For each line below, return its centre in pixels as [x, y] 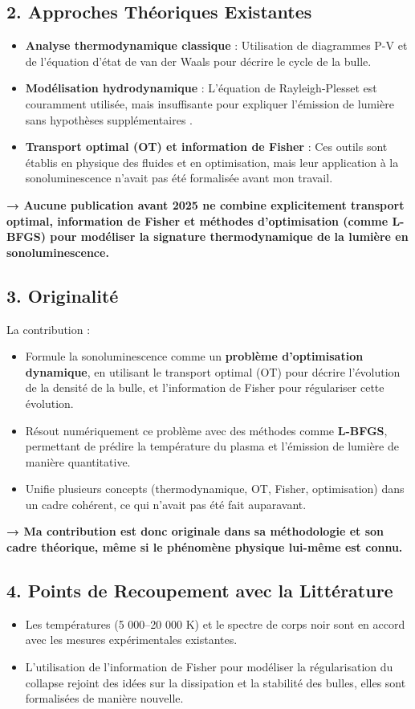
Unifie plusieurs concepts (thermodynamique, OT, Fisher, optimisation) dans [215, 489]
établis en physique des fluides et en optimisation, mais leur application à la [212, 162]
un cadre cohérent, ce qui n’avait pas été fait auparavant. [166, 504]
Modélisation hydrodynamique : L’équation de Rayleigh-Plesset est [201, 88]
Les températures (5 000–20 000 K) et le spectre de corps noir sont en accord [215, 623]
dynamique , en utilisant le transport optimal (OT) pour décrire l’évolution [213, 371]
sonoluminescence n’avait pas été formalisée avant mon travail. [179, 178]
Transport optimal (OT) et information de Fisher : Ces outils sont [206, 147]
